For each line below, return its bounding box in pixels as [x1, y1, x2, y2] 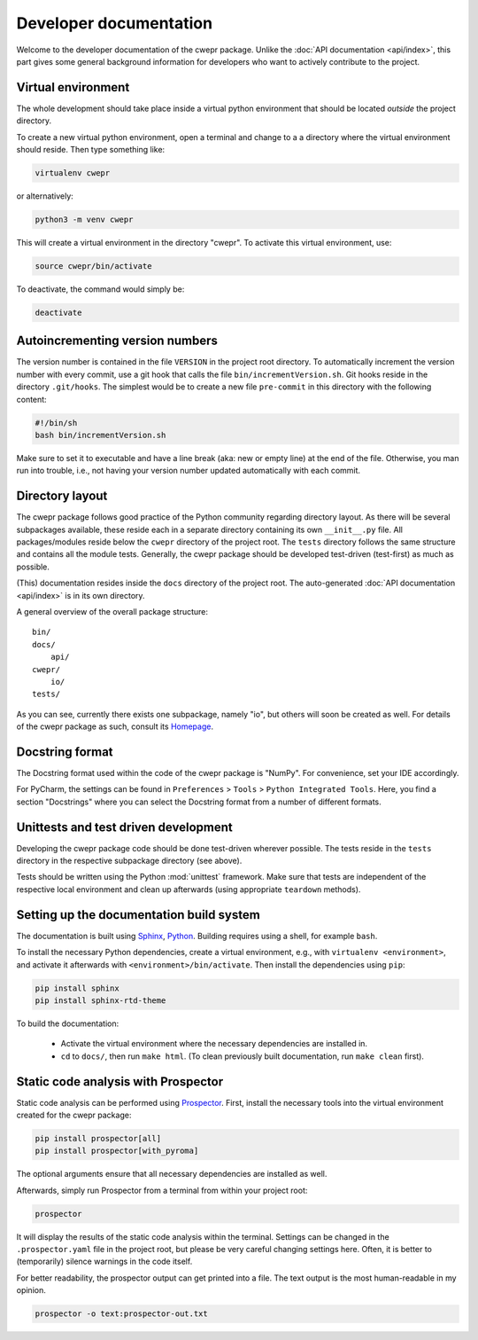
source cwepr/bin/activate [35, 261, 152, 270]
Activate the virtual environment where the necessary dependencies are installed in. [60, 1038, 367, 1049]
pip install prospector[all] [35, 1133, 162, 1143]
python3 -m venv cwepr [35, 214, 134, 224]
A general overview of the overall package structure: [16, 606, 208, 616]
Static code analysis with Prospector [16, 1074, 224, 1089]
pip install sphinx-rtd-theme [35, 995, 166, 1006]
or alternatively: [16, 191, 74, 201]
